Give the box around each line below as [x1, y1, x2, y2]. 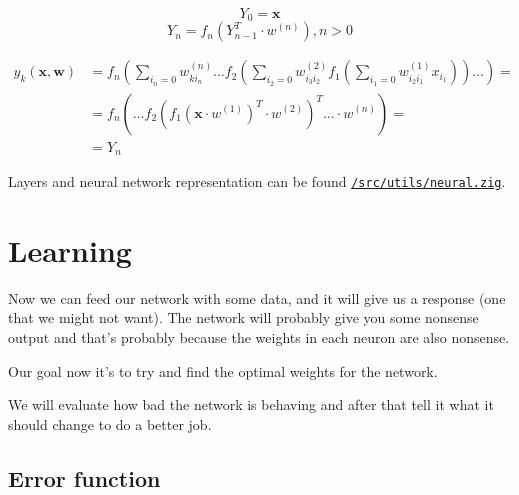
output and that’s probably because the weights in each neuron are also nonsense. [8, 326, 510, 347]
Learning [8, 229, 132, 270]
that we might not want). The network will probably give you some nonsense [8, 307, 479, 328]
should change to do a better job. [8, 413, 212, 434]
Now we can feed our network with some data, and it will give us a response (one [8, 287, 506, 308]
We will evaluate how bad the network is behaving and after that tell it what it [8, 394, 494, 415]
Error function [8, 462, 161, 493]
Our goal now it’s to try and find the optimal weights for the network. [8, 360, 438, 381]
